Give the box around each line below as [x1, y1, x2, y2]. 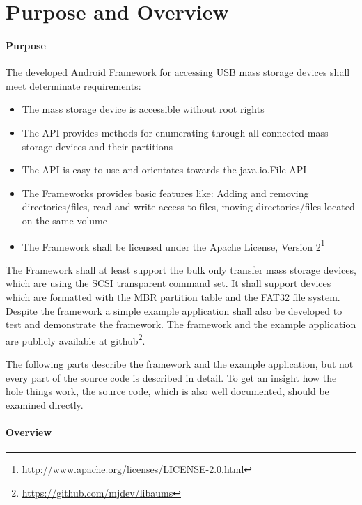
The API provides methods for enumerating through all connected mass [22, 125, 329, 139]
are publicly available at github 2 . [6, 331, 145, 348]
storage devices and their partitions [22, 139, 173, 153]
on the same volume [22, 212, 107, 227]
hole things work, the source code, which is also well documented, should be [6, 384, 329, 398]
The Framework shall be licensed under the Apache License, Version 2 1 [22, 237, 325, 254]
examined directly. [6, 397, 84, 412]
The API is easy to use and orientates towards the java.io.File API [22, 162, 307, 177]
